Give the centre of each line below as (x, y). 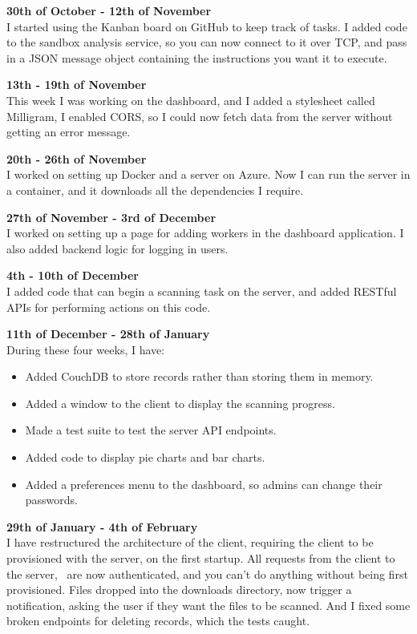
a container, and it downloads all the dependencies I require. (155, 190)
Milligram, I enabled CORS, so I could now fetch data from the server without (200, 116)
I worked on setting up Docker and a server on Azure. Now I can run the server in (208, 174)
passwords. (52, 500)
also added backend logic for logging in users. (117, 248)
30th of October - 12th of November (109, 10)
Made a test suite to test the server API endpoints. (151, 430)
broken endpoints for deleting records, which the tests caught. (158, 621)
